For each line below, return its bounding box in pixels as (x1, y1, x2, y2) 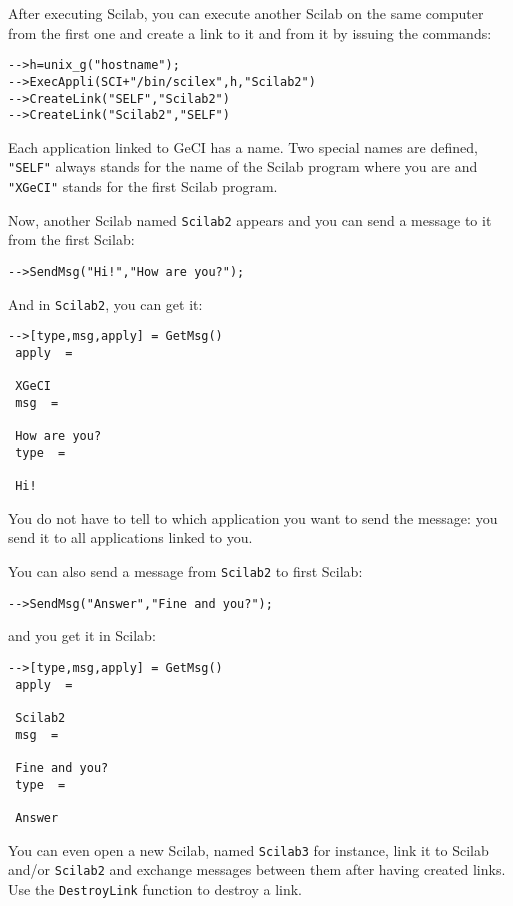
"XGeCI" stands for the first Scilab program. (8, 176, 278, 197)
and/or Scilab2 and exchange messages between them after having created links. (8, 859, 506, 880)
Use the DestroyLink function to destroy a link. (8, 878, 303, 899)
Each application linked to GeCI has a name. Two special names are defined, (8, 136, 478, 157)
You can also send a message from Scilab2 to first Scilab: (8, 561, 363, 582)
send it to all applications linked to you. (8, 527, 253, 548)
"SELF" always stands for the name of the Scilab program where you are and (8, 156, 478, 177)
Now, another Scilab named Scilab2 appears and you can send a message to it (8, 209, 492, 230)
